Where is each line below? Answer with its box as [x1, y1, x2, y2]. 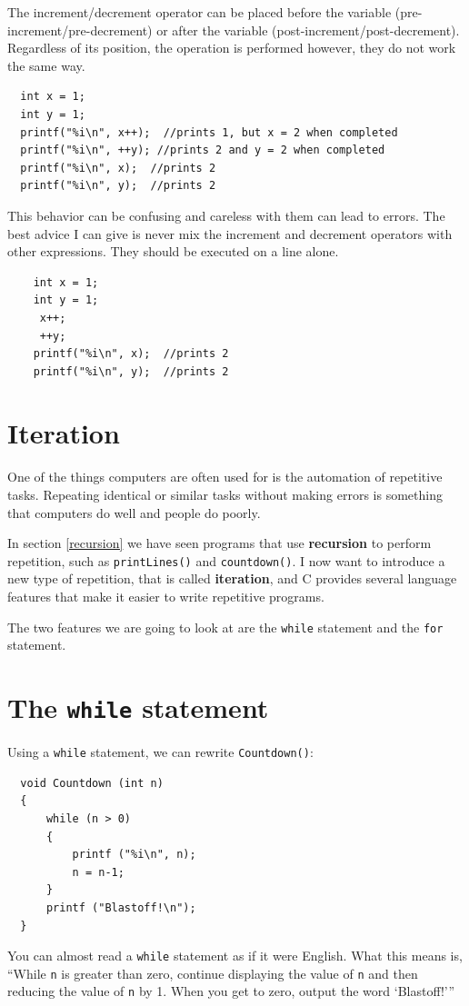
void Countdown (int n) [20, 776, 164, 790]
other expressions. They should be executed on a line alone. [7, 242, 339, 261]
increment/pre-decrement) [7, 20, 153, 39]
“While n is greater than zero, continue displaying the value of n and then [7, 963, 418, 982]
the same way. [7, 55, 85, 75]
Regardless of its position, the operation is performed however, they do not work [7, 38, 456, 57]
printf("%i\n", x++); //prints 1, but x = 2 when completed [20, 125, 398, 139]
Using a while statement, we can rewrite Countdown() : [7, 742, 314, 762]
